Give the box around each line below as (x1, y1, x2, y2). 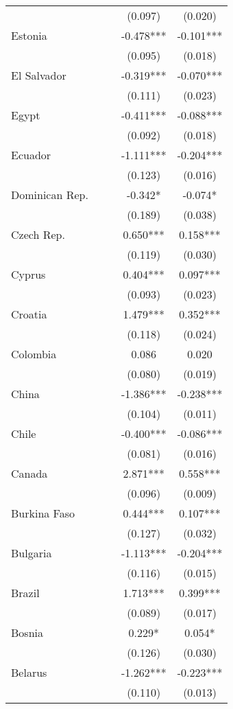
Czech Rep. (11, 226, 65, 242)
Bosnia (11, 625, 43, 640)
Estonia (11, 27, 47, 43)
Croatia (11, 306, 47, 322)
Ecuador (11, 147, 51, 163)
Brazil (11, 585, 40, 601)
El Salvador (11, 67, 66, 83)
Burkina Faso (11, 505, 75, 521)
